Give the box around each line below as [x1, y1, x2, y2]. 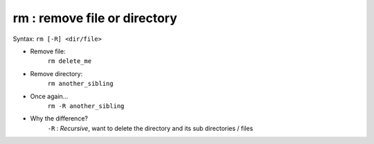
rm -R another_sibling [47, 102, 125, 110]
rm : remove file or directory [12, 10, 178, 26]
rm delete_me [47, 57, 92, 65]
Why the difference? [30, 114, 88, 123]
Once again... [30, 92, 69, 100]
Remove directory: [30, 69, 83, 78]
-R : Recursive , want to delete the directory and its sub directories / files [47, 124, 253, 132]
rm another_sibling [47, 80, 114, 88]
